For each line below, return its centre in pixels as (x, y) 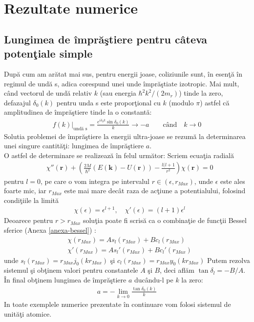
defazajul (17, 102)
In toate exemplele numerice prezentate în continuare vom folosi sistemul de (117, 304)
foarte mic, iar (25, 191)
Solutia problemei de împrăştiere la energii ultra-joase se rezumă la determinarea (125, 136)
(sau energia (118, 93)
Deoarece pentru (29, 220)
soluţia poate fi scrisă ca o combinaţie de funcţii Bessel (165, 220)
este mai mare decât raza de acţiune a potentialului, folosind (155, 191)
